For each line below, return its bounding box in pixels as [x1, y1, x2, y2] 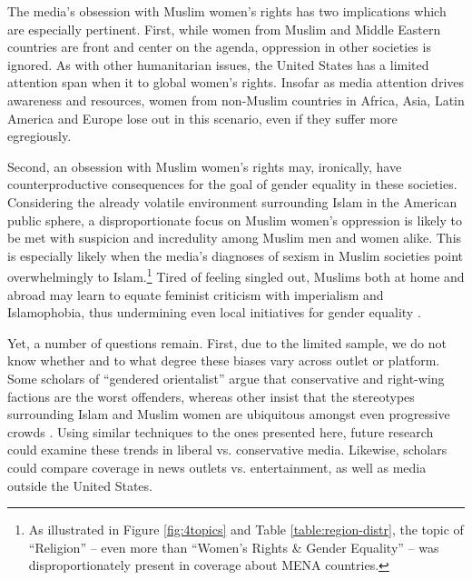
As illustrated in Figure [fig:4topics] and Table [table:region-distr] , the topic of [28, 520, 464, 539]
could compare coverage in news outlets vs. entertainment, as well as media [7, 457, 427, 476]
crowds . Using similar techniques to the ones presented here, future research [7, 422, 434, 441]
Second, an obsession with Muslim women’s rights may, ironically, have [7, 156, 402, 175]
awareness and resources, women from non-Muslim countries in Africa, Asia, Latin [7, 90, 465, 109]
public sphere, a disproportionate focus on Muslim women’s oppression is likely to [7, 210, 462, 229]
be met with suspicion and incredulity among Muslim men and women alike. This [7, 228, 462, 247]
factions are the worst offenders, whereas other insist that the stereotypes [7, 386, 415, 405]
